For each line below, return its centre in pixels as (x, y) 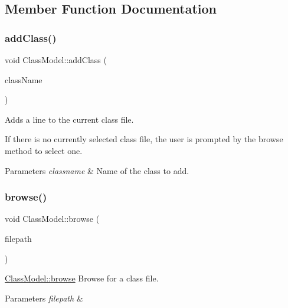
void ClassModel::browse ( (52, 219)
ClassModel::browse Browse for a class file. (82, 278)
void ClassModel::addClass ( (56, 60)
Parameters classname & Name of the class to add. (97, 170)
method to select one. (44, 150)
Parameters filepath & (44, 298)
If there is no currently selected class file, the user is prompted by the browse (144, 139)
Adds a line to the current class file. (69, 119)
